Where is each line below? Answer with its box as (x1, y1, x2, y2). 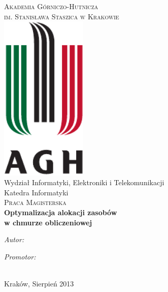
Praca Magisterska (4, 197, 66, 208)
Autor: (4, 234, 24, 245)
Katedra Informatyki (4, 187, 69, 197)
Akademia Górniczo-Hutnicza (4, 1, 98, 11)
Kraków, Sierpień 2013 (4, 278, 74, 288)
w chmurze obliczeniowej (4, 217, 92, 227)
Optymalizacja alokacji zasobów (4, 207, 117, 217)
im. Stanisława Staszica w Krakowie (4, 11, 119, 21)
